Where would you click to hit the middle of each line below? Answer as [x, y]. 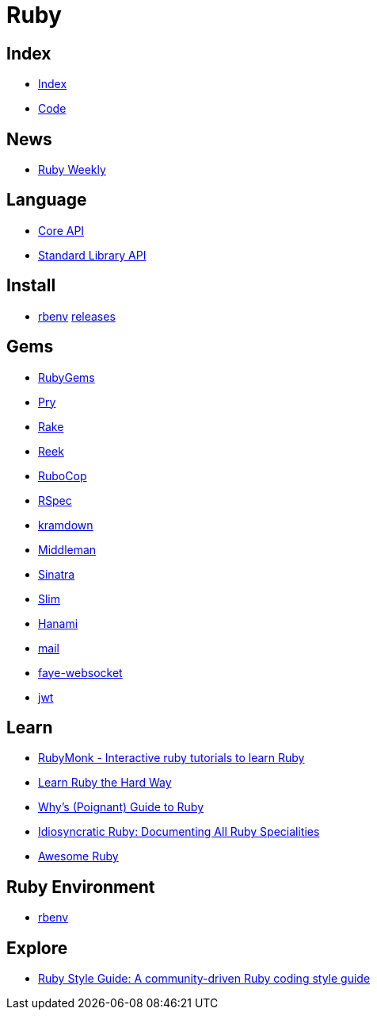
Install [31, 286]
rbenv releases [77, 316]
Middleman [67, 549]
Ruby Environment [81, 887]
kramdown [66, 525]
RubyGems [67, 377]
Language [47, 200]
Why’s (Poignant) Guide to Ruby [121, 807]
